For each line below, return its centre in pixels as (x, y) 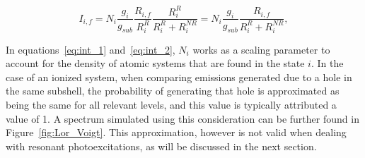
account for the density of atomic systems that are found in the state (155, 63)
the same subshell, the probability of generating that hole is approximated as (173, 91)
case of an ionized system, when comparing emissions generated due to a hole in (179, 77)
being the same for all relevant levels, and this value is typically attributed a (171, 105)
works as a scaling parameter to (261, 49)
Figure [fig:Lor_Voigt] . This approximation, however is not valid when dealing (176, 132)
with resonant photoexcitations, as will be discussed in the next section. (161, 146)
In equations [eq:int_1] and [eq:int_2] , (91, 49)
